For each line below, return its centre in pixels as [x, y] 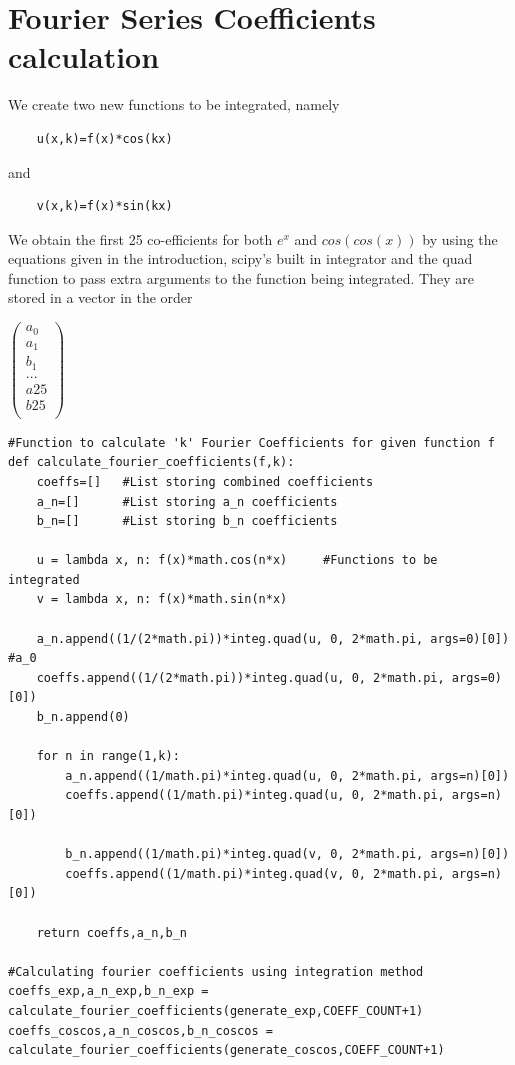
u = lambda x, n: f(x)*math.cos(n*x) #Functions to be [237, 560]
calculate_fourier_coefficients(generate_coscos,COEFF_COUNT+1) [226, 1050]
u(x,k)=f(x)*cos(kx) [104, 138]
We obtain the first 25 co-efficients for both [140, 238]
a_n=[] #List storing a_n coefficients [187, 501]
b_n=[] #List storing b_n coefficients [187, 521]
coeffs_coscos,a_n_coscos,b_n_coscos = [140, 1030]
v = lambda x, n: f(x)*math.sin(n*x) [162, 599]
